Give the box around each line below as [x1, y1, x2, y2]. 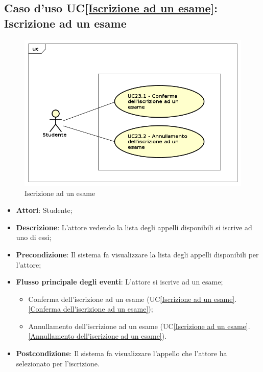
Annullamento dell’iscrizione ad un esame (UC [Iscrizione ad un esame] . [28, 320, 250, 331]
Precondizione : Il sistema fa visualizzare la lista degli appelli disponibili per [16, 249, 259, 259]
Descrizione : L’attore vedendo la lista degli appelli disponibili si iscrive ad [16, 222, 252, 232]
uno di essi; [16, 232, 52, 243]
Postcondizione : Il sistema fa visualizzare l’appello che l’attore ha [16, 348, 227, 359]
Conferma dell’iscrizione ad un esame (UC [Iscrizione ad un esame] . [28, 293, 237, 304]
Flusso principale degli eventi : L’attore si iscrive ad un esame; [16, 276, 223, 287]
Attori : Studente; [16, 205, 73, 215]
